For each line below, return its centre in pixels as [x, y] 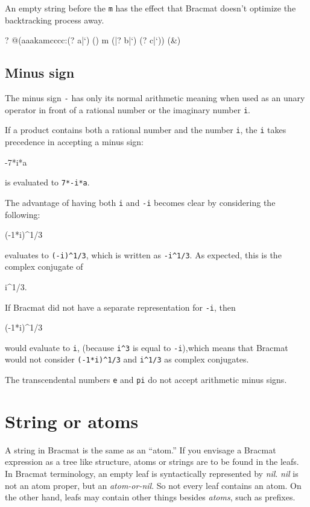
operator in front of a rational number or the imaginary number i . [128, 109]
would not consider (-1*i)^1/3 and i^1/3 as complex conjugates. [127, 359]
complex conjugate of [44, 266]
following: [23, 214]
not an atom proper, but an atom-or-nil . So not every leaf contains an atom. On [153, 485]
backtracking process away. [55, 20]
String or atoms [72, 421]
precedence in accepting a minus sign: [74, 142]
